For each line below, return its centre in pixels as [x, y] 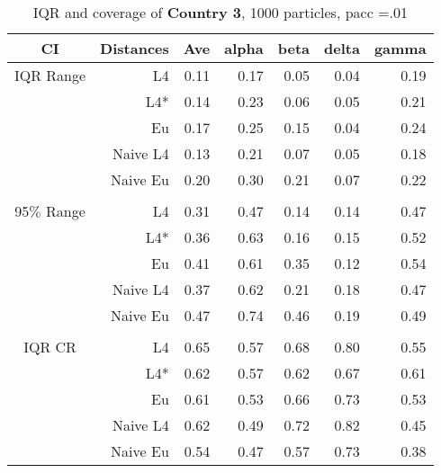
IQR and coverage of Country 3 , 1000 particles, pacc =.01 [220, 12]
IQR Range [50, 75]
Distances [135, 48]
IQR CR [50, 347]
